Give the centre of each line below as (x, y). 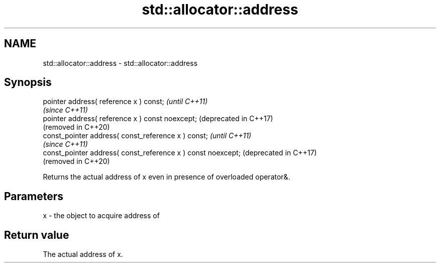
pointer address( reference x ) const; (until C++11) (125, 102)
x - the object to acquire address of (101, 216)
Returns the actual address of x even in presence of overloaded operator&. (167, 177)
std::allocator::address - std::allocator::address (120, 63)
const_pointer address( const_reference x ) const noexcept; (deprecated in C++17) (180, 153)
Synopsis (28, 82)
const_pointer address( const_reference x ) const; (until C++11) (147, 136)
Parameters (34, 196)
